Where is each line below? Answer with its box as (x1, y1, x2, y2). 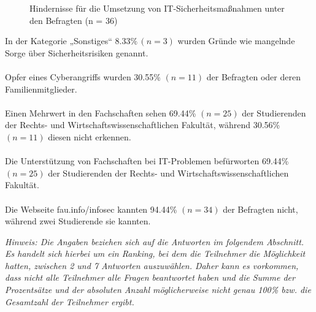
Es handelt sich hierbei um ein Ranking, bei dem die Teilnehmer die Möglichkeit (5, 247, 306, 260)
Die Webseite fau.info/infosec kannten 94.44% (5, 202, 177, 215)
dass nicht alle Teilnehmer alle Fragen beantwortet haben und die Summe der (5, 271, 295, 284)
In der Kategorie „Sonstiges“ (5, 34, 112, 47)
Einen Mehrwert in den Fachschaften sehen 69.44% (5, 106, 196, 119)
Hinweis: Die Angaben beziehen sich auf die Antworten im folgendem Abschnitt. (5, 235, 304, 248)
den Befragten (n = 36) (29, 13, 118, 26)
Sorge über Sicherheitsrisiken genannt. (5, 46, 148, 59)
